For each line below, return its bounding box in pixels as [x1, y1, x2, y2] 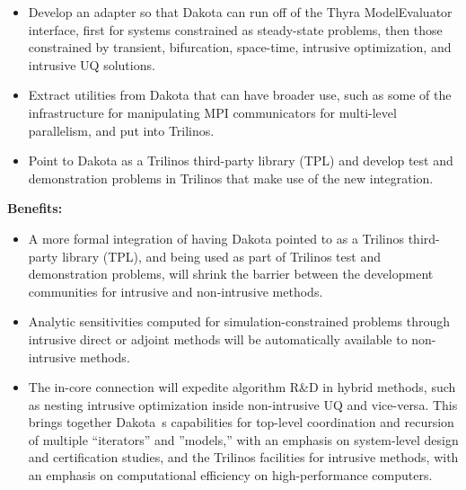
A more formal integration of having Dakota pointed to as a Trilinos [28, 228, 404, 247]
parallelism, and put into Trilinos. [28, 120, 215, 139]
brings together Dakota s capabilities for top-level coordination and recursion [28, 413, 454, 432]
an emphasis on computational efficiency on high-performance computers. [28, 466, 433, 485]
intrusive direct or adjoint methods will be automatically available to [28, 329, 408, 348]
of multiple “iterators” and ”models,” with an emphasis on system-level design [28, 430, 459, 449]
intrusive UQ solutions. [28, 55, 155, 74]
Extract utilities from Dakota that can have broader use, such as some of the [28, 85, 452, 104]
